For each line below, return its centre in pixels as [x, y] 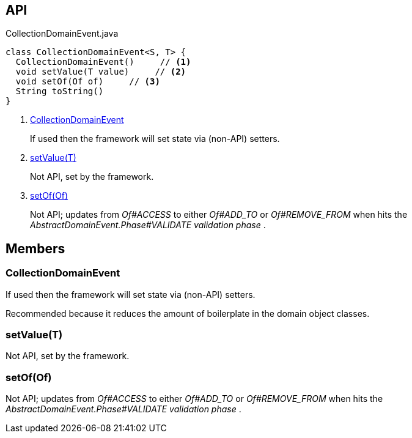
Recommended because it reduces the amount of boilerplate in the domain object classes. [188, 313]
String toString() [60, 91]
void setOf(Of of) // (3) [88, 82]
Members [35, 248]
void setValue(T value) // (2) [101, 72]
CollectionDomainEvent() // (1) [103, 62]
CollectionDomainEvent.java [62, 34]
